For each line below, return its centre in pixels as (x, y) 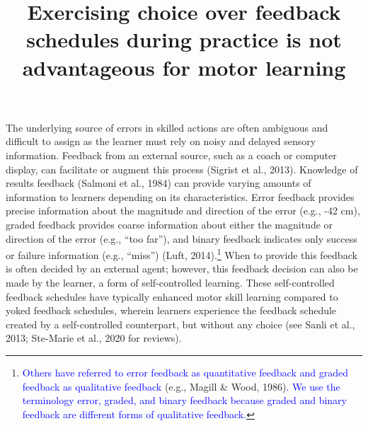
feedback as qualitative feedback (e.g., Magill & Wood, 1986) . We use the (181, 386)
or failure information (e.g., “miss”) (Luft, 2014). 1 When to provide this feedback (182, 254)
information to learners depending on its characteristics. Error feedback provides (180, 196)
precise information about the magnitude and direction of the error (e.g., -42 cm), (183, 211)
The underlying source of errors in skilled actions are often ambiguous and (167, 127)
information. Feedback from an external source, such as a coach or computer (171, 155)
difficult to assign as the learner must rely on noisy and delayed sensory (161, 141)
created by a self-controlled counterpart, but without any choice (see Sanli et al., (180, 324)
